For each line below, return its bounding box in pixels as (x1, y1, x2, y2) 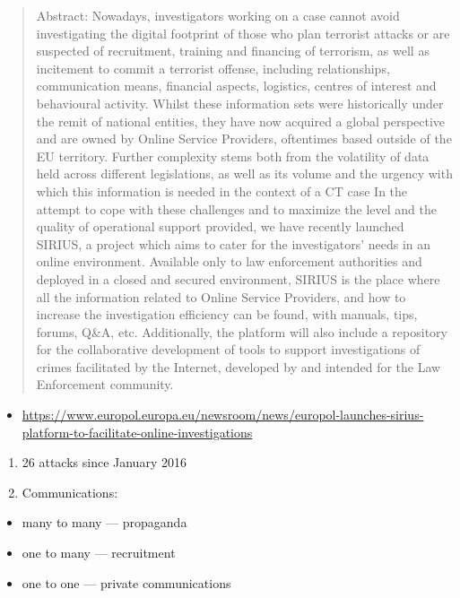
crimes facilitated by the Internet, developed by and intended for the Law (36, 357, 441, 376)
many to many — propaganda (22, 513, 187, 532)
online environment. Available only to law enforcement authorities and (36, 252, 422, 271)
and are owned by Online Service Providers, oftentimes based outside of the (36, 129, 452, 148)
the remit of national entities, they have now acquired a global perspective (36, 111, 446, 130)
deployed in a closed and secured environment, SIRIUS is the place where (36, 269, 440, 288)
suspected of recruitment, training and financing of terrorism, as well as (36, 41, 430, 60)
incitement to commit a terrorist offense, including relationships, (36, 58, 390, 77)
